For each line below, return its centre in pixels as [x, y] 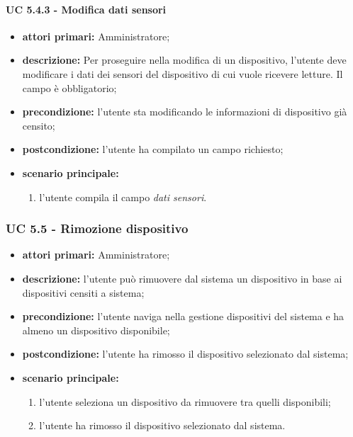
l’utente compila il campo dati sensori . [123, 197]
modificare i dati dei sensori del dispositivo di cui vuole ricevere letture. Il [183, 73]
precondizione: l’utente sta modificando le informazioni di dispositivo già [185, 112]
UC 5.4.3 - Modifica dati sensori [86, 9]
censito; [39, 125]
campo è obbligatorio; [69, 87]
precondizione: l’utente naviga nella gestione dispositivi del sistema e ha [183, 316]
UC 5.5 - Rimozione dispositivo [97, 228]
